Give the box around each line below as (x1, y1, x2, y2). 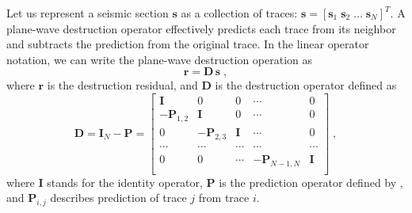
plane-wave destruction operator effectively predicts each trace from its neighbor (6, 20, 396, 36)
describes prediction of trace (50, 189, 187, 206)
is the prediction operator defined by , (219, 173, 403, 190)
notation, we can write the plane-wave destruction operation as (6, 51, 313, 67)
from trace (198, 189, 250, 206)
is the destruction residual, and (47, 77, 198, 93)
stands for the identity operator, (47, 173, 203, 190)
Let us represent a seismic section (6, 5, 169, 21)
